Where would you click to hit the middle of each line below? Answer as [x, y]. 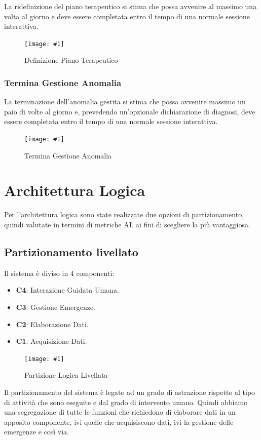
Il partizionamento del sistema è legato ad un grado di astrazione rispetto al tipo [130, 392]
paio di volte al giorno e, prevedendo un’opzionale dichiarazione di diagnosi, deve [130, 111]
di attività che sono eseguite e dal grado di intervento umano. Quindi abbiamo [126, 402]
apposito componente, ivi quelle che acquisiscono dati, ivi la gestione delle [119, 422]
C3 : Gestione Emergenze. [55, 307]
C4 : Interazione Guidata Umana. [67, 290]
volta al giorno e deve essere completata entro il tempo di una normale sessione [127, 16]
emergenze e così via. [37, 432]
